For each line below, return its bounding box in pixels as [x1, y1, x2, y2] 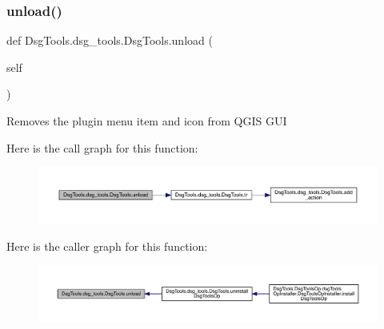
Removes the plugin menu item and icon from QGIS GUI [6, 113, 287, 129]
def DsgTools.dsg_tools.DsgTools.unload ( [6, 32, 213, 49]
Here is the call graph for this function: [6, 139, 198, 156]
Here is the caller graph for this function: [6, 237, 208, 254]
